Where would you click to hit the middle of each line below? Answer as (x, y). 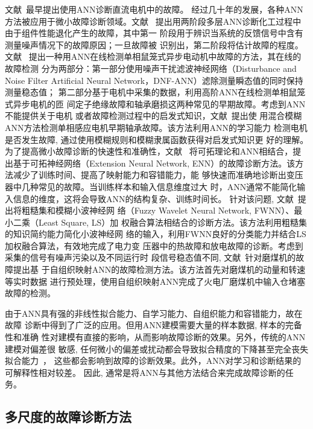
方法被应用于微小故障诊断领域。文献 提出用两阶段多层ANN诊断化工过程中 (153, 21)
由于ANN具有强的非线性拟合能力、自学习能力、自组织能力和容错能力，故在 (154, 313)
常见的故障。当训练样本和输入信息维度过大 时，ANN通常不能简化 (168, 186)
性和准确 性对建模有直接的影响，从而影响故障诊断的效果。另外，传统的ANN (155, 337)
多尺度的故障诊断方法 (68, 417)
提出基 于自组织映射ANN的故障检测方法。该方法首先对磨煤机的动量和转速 (159, 269)
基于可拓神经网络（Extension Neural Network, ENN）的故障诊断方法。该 (154, 163)
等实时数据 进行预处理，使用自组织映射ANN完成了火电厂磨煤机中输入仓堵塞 (155, 281)
